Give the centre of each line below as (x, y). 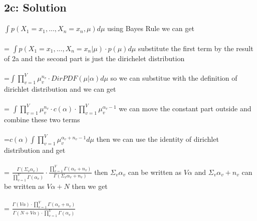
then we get (90, 186)
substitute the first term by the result (196, 48)
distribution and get (35, 150)
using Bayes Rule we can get (151, 28)
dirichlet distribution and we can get (60, 88)
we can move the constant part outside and (185, 108)
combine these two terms (42, 119)
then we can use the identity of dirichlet (158, 139)
